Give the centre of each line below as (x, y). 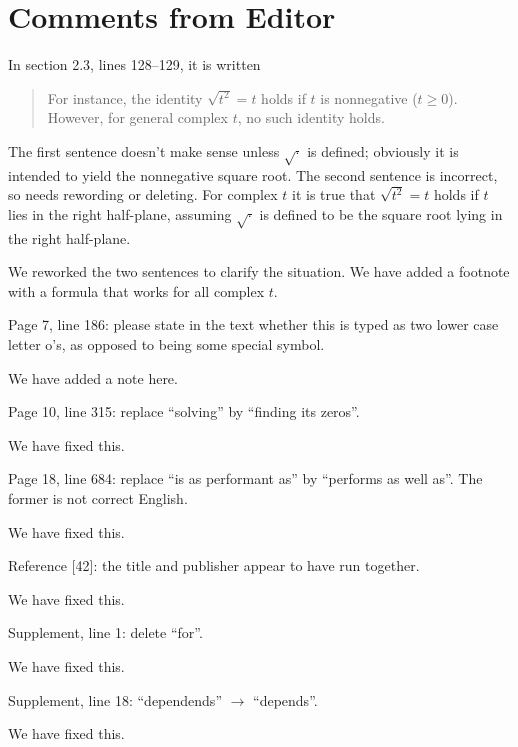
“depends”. (285, 699)
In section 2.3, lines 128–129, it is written (134, 64)
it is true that (334, 194)
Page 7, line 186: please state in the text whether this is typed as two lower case (253, 324)
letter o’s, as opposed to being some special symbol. (166, 344)
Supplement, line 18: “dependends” (115, 699)
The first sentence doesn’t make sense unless (144, 150)
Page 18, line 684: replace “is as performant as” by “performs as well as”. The (245, 478)
